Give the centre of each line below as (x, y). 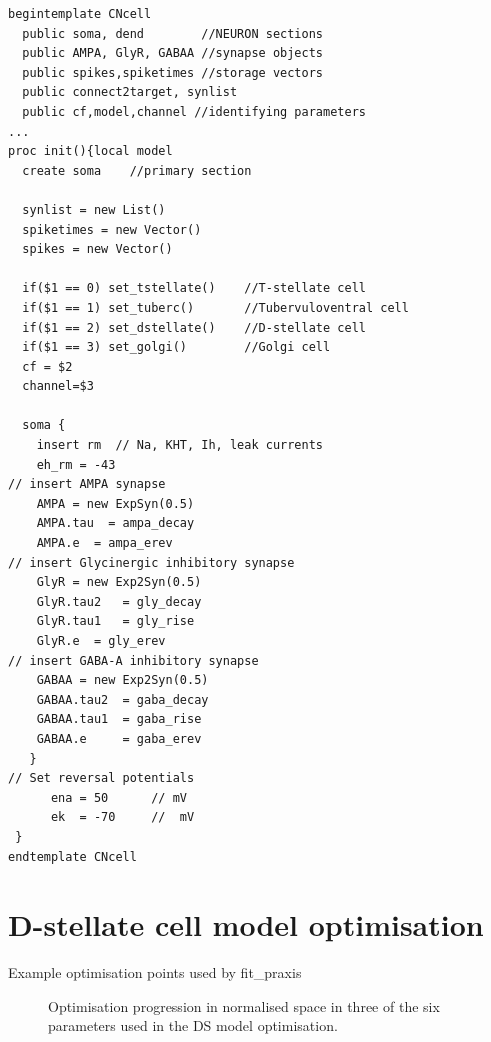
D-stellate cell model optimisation (246, 924)
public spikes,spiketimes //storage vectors (172, 72)
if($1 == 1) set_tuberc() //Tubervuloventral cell (215, 307)
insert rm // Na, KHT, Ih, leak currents (179, 445)
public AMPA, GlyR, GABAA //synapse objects (172, 53)
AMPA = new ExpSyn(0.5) (115, 503)
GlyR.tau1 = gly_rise (115, 621)
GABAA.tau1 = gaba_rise (119, 719)
